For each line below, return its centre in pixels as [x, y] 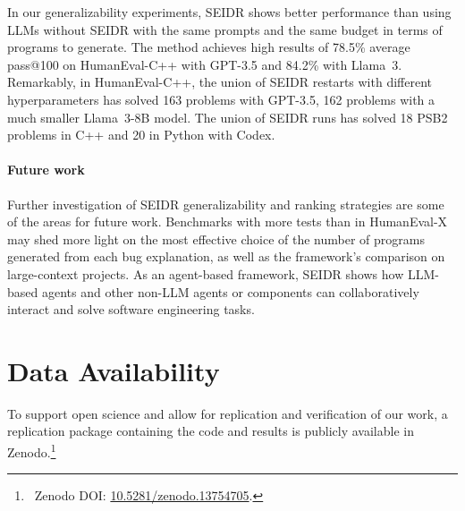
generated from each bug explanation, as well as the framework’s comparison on [226, 256]
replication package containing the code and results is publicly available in [211, 431]
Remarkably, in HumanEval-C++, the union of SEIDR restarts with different [220, 82]
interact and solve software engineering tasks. [131, 309]
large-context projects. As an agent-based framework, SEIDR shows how [206, 273]
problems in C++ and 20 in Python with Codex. [141, 135]
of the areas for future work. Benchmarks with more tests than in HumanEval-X [228, 221]
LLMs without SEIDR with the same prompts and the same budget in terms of [225, 29]
